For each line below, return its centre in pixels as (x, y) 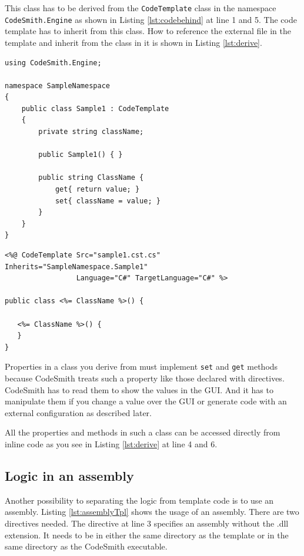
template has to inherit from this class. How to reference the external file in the (148, 31)
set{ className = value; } (108, 201)
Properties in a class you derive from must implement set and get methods (141, 366)
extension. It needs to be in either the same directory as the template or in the (147, 535)
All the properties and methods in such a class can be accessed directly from (143, 432)
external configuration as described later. (78, 412)
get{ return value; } (97, 190)
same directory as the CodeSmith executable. (86, 546)
